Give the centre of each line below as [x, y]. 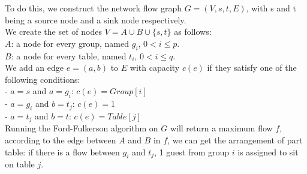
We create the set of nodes [53, 31]
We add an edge [34, 67]
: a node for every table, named [69, 55]
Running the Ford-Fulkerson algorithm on [82, 128]
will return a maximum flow [221, 128]
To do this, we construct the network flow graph [94, 8]
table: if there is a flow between [62, 151]
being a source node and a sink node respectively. [96, 19]
